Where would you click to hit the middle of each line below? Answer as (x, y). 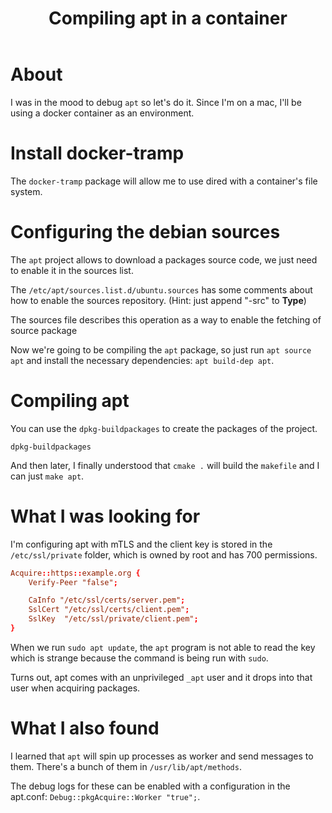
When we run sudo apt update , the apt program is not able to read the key (163, 647)
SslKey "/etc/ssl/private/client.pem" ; (113, 619)
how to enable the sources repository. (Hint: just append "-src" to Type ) (158, 300)
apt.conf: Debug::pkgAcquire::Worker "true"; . (105, 796)
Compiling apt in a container (168, 18)
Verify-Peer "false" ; (73, 582)
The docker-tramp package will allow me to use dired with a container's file (164, 181)
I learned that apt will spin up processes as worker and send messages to (162, 756)
